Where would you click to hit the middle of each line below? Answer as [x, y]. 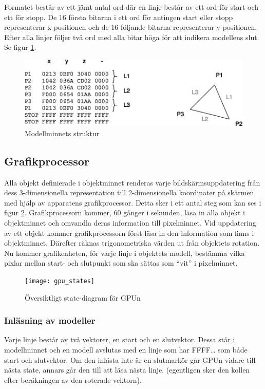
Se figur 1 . [20, 47]
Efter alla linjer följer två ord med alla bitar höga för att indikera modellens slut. [132, 37]
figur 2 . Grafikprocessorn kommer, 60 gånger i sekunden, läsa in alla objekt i [125, 212]
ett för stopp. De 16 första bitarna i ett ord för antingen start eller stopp [119, 17]
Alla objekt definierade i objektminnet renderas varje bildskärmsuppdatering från [132, 182]
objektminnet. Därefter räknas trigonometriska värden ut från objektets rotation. [132, 243]
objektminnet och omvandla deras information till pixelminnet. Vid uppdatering [130, 223]
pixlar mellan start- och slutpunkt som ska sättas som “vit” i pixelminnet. [121, 263]
